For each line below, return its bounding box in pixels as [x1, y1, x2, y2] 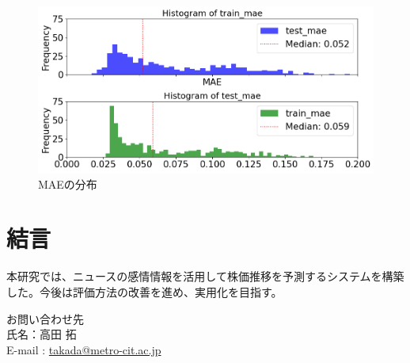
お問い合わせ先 [6, 310, 84, 327]
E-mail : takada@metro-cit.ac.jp [6, 341, 161, 357]
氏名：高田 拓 [6, 326, 77, 342]
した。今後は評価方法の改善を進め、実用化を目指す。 [6, 283, 283, 300]
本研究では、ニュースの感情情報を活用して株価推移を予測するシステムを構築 [6, 268, 404, 285]
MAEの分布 [38, 175, 97, 192]
